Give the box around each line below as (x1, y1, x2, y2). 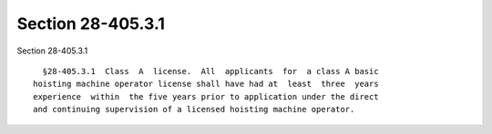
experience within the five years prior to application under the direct (33, 91, 379, 101)
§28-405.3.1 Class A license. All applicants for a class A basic (42, 66, 379, 76)
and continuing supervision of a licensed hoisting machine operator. (33, 104, 355, 115)
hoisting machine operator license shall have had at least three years (33, 79, 379, 90)
